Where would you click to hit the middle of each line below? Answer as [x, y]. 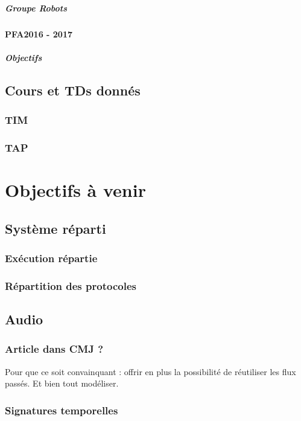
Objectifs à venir [75, 190]
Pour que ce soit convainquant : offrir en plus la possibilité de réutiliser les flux [150, 371]
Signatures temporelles [62, 410]
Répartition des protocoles [71, 285]
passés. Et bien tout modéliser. [62, 383]
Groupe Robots [36, 8]
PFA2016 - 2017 [39, 34]
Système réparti [55, 228]
